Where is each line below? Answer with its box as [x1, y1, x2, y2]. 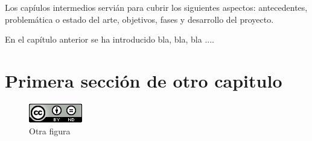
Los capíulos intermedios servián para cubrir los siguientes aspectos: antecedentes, [5, 1, 308, 13]
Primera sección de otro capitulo [5, 68, 282, 92]
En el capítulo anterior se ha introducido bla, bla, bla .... [5, 33, 214, 46]
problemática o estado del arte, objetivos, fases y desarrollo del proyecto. [5, 13, 274, 25]
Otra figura [29, 124, 71, 137]
